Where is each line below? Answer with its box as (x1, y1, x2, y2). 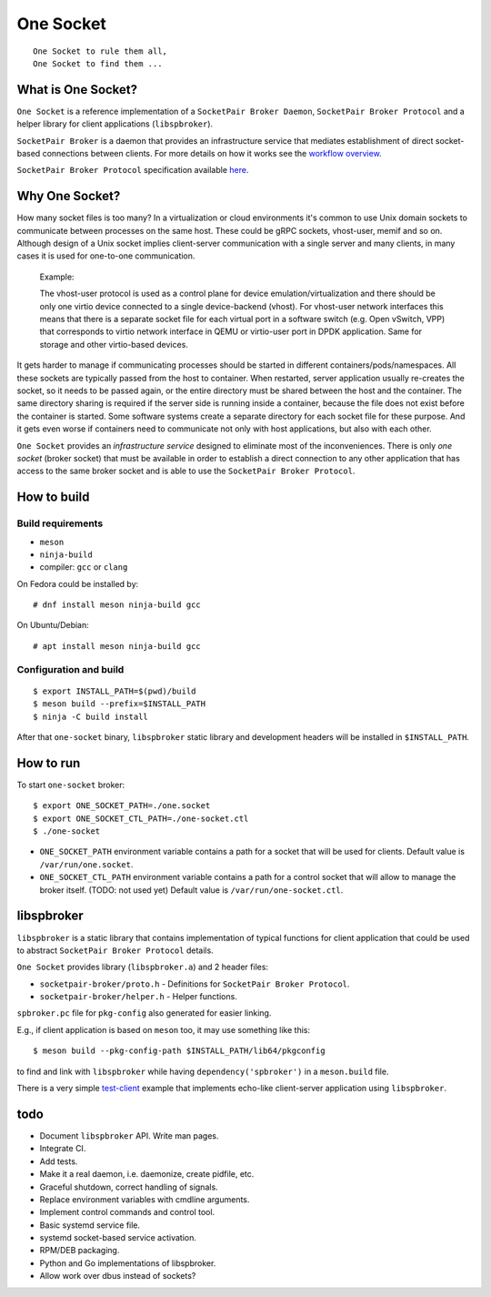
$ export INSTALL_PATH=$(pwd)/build (33, 685, 196, 696)
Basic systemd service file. (39, 1220, 141, 1231)
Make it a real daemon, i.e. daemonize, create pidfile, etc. (39, 1169, 255, 1180)
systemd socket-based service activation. (39, 1232, 197, 1243)
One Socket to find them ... (33, 58, 163, 68)
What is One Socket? (16, 82, 138, 97)
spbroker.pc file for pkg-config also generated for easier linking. (16, 1008, 272, 1018)
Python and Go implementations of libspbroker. (39, 1257, 216, 1269)
